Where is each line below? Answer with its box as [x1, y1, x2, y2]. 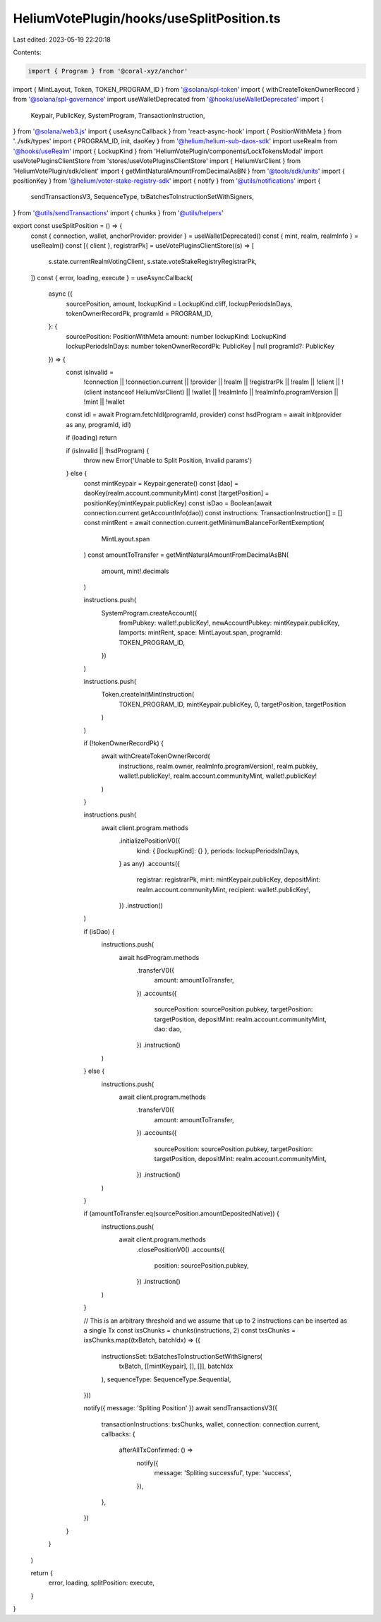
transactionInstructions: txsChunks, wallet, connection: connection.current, [101, 1419, 320, 1429]
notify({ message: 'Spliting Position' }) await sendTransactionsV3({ [83, 1404, 278, 1412]
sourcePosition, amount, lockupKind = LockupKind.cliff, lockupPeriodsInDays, [66, 299, 293, 308]
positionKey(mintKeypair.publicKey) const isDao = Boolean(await [83, 498, 272, 507]
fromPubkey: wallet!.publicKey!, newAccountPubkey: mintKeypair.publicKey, [119, 618, 340, 627]
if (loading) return [66, 433, 118, 442]
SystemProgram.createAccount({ [101, 608, 198, 617]
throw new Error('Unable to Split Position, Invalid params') [83, 456, 253, 465]
